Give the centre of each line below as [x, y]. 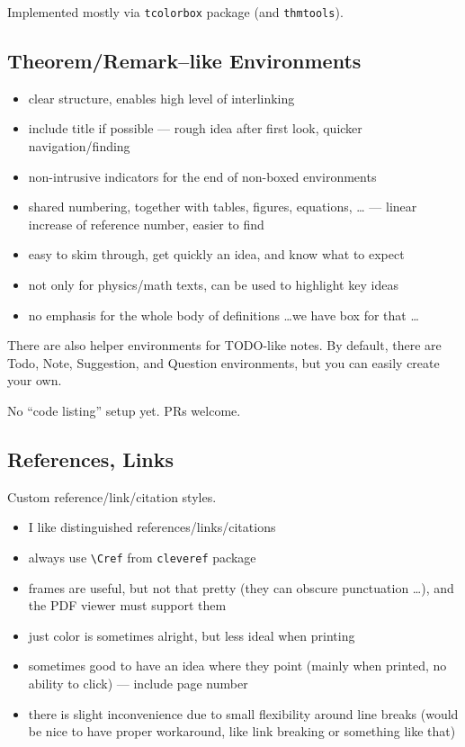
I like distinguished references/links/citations [152, 527]
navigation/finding [79, 146]
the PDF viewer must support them [127, 605]
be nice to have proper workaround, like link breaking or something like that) [242, 731]
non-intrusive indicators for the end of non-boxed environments [202, 176]
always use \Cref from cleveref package [142, 557]
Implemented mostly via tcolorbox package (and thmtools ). [175, 12]
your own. [35, 380]
